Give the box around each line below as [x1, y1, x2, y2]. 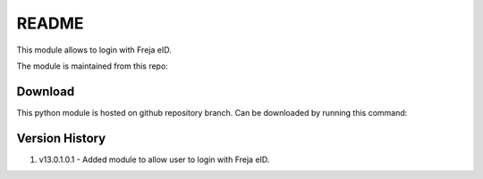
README [16, 13, 84, 33]
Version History [16, 130, 106, 146]
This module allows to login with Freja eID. [16, 45, 172, 55]
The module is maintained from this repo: [16, 61, 169, 71]
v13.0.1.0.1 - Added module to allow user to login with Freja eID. [38, 154, 270, 165]
